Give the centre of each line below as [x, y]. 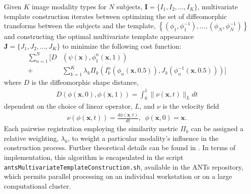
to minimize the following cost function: [122, 46]
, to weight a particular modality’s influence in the [143, 138]
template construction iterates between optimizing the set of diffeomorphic [115, 16]
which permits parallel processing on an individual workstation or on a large [118, 176]
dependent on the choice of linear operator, [68, 106]
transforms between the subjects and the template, [80, 26]
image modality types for [69, 6]
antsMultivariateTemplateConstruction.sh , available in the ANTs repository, [124, 166]
